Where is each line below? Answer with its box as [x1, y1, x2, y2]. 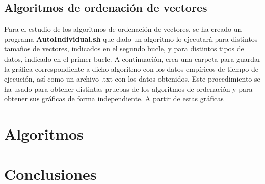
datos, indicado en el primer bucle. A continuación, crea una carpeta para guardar [4, 53, 261, 64]
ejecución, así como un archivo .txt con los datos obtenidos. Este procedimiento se [4, 73, 260, 84]
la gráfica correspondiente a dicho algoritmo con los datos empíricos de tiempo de [4, 63, 259, 74]
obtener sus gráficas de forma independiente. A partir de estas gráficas [4, 93, 224, 104]
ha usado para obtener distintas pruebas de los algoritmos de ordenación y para [4, 83, 253, 94]
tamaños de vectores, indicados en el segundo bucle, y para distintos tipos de [4, 43, 244, 54]
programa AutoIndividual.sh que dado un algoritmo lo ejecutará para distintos [4, 33, 258, 44]
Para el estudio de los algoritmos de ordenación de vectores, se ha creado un [4, 23, 242, 34]
